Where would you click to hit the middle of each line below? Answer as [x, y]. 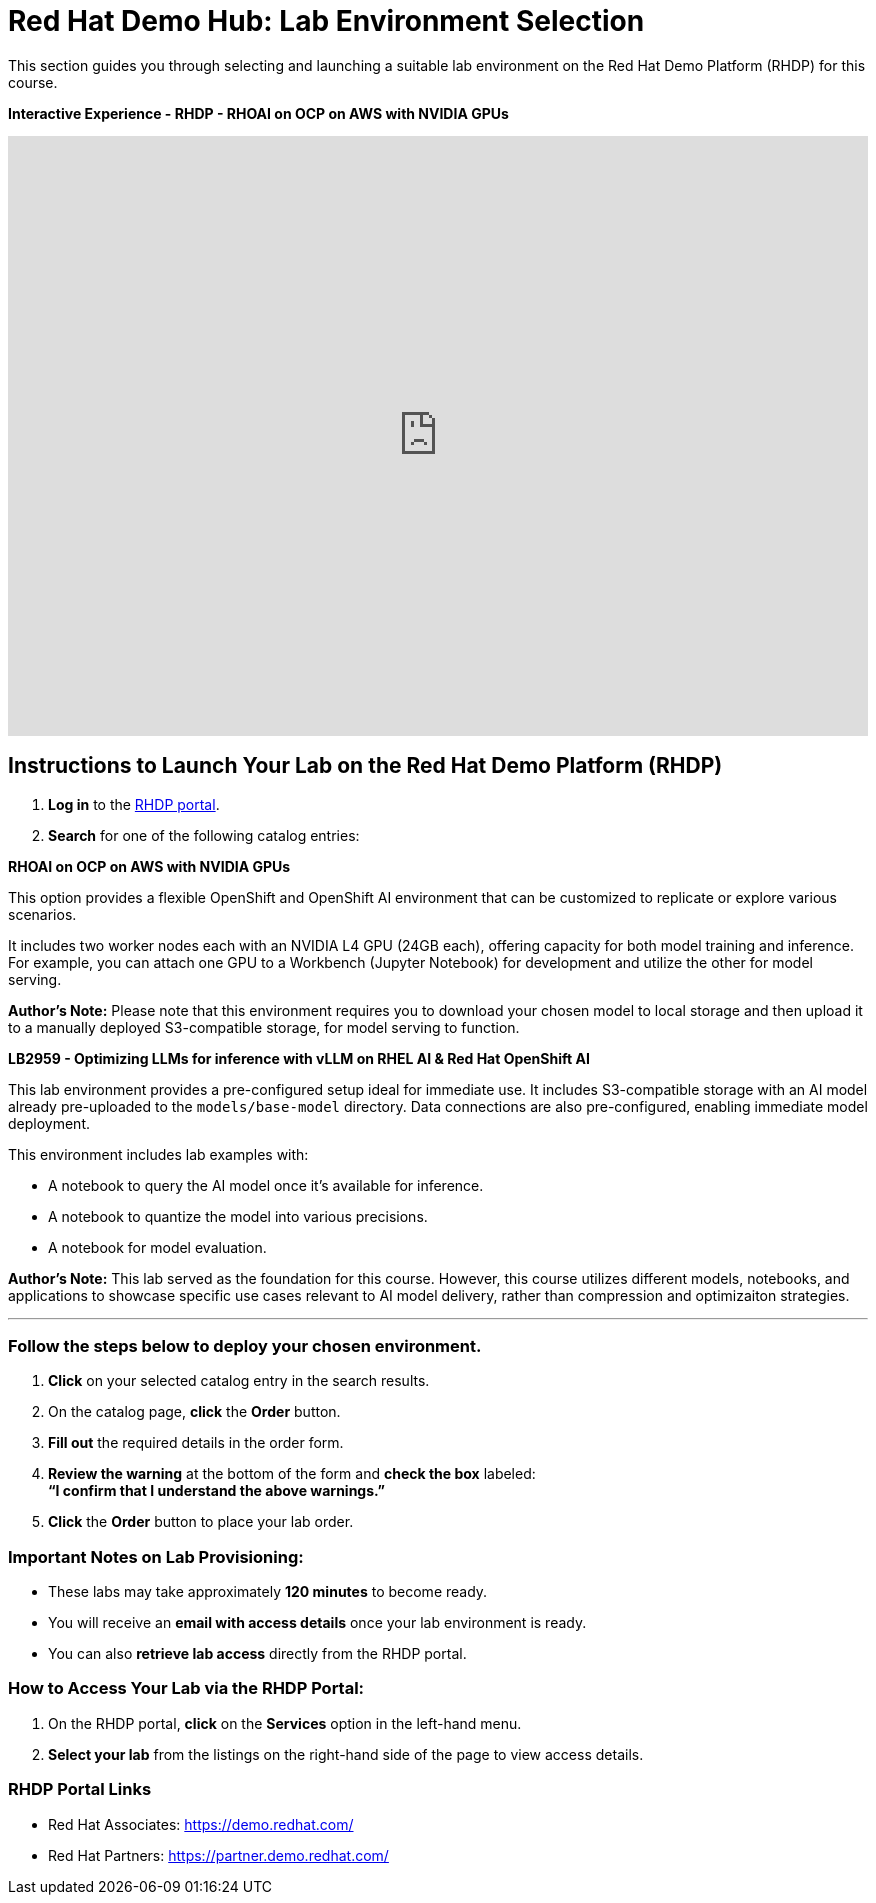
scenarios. [42, 914]
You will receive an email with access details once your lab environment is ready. [317, 1623]
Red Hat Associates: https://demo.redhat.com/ [201, 1824]
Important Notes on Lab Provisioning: [156, 1556]
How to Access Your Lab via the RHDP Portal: [186, 1688]
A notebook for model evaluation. [157, 1247]
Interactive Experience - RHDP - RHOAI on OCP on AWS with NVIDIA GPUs [258, 113]
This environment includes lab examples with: [158, 1154]
